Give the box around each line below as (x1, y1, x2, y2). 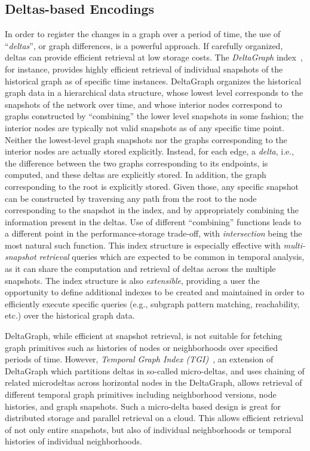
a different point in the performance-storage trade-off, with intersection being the (5, 227, 302, 240)
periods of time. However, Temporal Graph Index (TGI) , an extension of (5, 353, 274, 365)
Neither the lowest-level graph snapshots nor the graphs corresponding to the (5, 133, 287, 146)
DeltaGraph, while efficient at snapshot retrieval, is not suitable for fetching (5, 329, 283, 342)
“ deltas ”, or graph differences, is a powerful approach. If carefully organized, (5, 39, 283, 52)
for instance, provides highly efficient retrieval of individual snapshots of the (5, 62, 283, 75)
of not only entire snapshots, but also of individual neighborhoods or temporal (5, 423, 291, 435)
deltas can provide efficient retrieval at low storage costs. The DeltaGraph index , (5, 51, 303, 63)
